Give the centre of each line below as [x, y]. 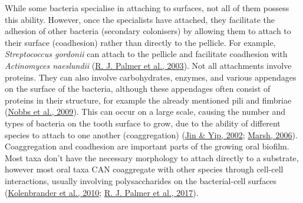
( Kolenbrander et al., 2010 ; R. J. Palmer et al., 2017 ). [102, 192]
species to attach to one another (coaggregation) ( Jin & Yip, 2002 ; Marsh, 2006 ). [151, 134]
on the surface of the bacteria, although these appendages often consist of [138, 89]
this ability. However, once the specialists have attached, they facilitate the [140, 19]
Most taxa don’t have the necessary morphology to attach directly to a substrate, [152, 157]
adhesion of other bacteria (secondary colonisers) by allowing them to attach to [148, 31]
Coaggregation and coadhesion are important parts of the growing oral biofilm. [147, 146]
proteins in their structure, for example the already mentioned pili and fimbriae [148, 100]
